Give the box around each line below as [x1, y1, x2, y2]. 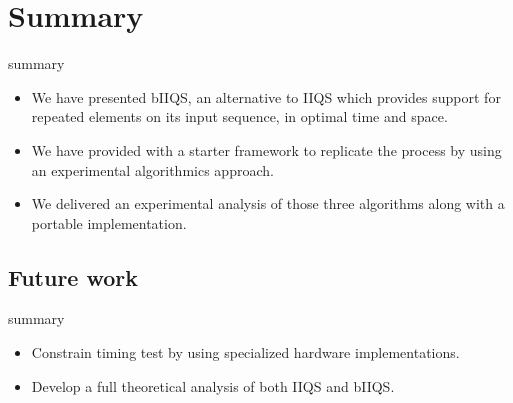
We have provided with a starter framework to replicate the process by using [31, 139, 502, 160]
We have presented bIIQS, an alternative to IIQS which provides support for [31, 86, 501, 107]
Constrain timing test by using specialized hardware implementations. [31, 342, 460, 363]
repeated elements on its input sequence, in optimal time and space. [31, 106, 448, 127]
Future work [8, 261, 139, 292]
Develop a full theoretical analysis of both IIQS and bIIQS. [31, 375, 395, 396]
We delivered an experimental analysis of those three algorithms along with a [31, 193, 505, 214]
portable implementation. [31, 212, 187, 233]
